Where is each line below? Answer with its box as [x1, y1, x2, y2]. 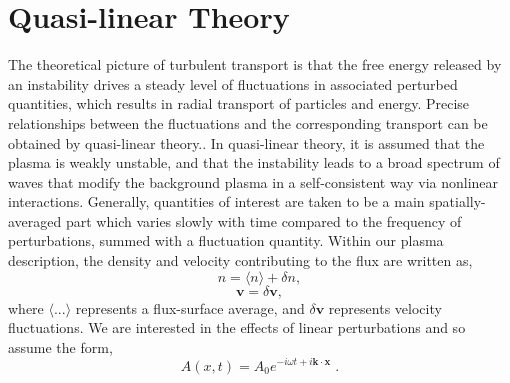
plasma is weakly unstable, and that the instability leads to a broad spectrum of [8, 152, 500, 173]
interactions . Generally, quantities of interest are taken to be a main [8, 191, 425, 212]
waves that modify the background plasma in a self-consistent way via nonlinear [8, 171, 499, 192]
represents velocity [328, 297, 442, 318]
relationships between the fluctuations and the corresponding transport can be [8, 112, 488, 133]
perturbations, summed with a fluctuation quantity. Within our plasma [8, 230, 444, 251]
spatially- [429, 191, 486, 212]
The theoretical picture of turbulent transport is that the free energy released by [8, 54, 502, 75]
